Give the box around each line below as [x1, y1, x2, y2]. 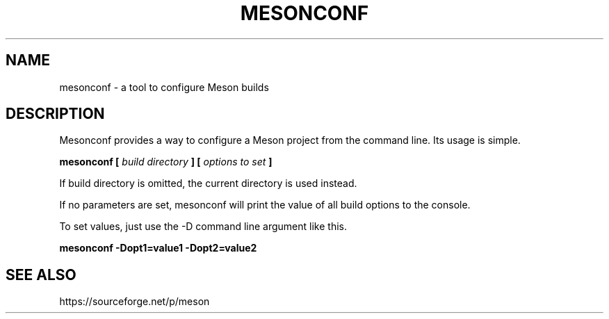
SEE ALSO [6, 265, 76, 284]
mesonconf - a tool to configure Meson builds [59, 81, 269, 93]
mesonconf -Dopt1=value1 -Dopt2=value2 [59, 242, 257, 254]
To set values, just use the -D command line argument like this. [59, 220, 347, 233]
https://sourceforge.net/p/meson [59, 295, 210, 308]
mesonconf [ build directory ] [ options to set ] [59, 156, 273, 168]
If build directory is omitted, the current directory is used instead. [59, 177, 357, 190]
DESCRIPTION [6, 105, 105, 123]
